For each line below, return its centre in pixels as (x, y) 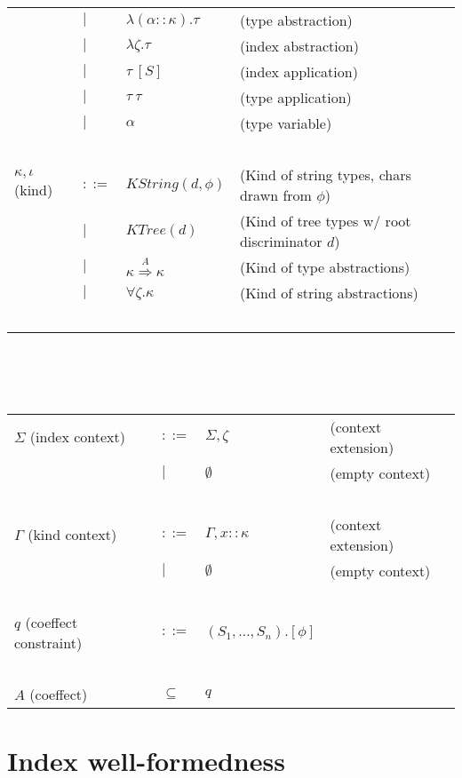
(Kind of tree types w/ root (325, 221)
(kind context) (72, 535)
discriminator (281, 241)
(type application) (295, 97)
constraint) (48, 642)
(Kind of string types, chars (325, 175)
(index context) (77, 437)
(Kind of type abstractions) (325, 267)
